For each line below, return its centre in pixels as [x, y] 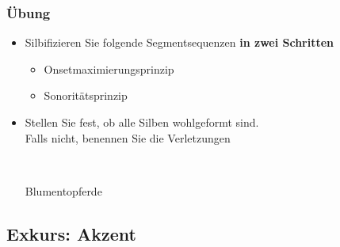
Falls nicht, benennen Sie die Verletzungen [128, 137]
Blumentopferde [63, 190]
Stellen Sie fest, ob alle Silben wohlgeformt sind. [142, 122]
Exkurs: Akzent [71, 233]
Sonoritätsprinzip [86, 95]
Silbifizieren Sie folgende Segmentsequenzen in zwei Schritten [180, 42]
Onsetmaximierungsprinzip [109, 68]
